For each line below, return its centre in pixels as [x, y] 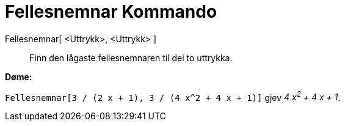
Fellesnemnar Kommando [111, 12]
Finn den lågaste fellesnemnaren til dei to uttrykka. [131, 57]
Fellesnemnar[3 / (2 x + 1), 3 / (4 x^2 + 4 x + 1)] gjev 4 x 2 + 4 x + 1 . [173, 96]
